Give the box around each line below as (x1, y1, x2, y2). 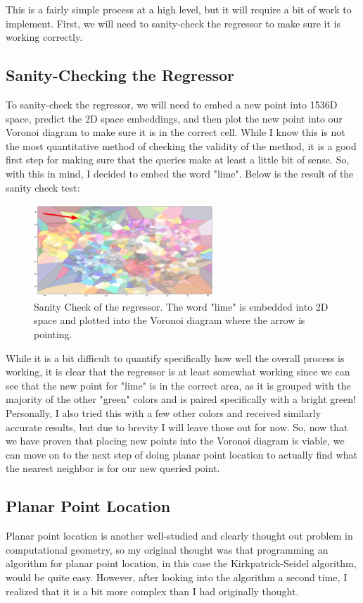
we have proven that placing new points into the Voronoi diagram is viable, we (6, 433, 345, 448)
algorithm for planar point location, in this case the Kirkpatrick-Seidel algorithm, (6, 556, 357, 571)
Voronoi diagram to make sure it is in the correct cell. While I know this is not (6, 125, 345, 139)
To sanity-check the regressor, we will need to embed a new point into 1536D (6, 97, 338, 111)
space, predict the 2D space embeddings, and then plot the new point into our (6, 111, 343, 125)
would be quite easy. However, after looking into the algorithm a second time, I (6, 570, 348, 584)
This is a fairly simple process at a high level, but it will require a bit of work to (6, 2, 352, 16)
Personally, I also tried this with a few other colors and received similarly (6, 406, 321, 421)
